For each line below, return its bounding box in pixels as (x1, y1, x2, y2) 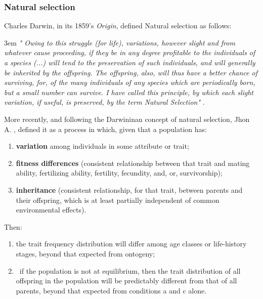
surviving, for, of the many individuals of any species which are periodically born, (4, 77, 255, 88)
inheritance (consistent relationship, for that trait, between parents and (16, 184, 243, 195)
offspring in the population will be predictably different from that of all (16, 275, 237, 286)
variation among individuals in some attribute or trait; (16, 141, 189, 151)
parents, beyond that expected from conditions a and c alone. (16, 285, 207, 295)
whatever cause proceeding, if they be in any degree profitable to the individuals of (4, 47, 255, 58)
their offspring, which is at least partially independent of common (16, 194, 220, 205)
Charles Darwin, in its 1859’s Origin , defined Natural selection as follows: (4, 20, 232, 31)
